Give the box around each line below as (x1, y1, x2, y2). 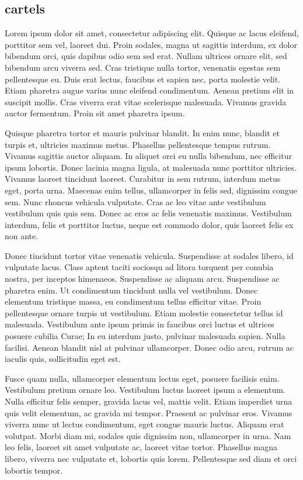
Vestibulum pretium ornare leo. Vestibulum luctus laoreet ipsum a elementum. (5, 384, 285, 396)
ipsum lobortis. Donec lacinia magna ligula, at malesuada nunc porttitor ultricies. (5, 161, 297, 173)
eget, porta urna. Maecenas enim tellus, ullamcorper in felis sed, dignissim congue (5, 184, 297, 196)
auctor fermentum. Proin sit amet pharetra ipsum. (5, 107, 185, 119)
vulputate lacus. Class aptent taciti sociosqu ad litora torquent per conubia (5, 261, 274, 273)
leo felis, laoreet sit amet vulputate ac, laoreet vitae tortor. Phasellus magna (5, 441, 277, 453)
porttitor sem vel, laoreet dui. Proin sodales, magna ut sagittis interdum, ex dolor (5, 38, 297, 50)
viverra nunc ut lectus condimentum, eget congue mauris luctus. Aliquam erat (5, 418, 284, 430)
